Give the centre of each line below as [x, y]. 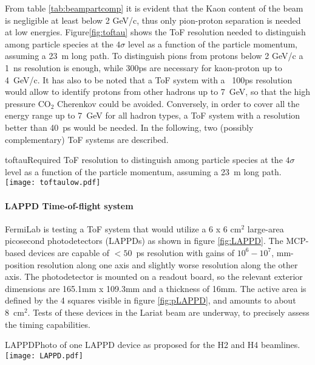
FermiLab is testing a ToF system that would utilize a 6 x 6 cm [123, 228]
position [20, 264]
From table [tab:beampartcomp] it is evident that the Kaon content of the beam [154, 8]
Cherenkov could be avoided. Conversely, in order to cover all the [178, 103]
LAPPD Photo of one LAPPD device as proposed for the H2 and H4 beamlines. [153, 345]
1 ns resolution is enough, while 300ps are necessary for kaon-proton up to [144, 67]
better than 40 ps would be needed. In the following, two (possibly [129, 127]
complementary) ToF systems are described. [87, 139]
